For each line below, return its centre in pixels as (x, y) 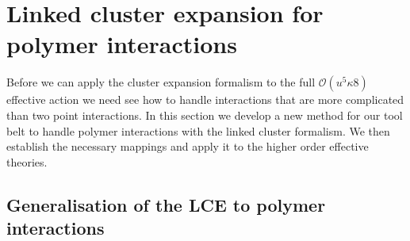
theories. (27, 161)
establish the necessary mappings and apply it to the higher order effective (188, 146)
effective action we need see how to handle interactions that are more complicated (205, 99)
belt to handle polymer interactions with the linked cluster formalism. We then (198, 130)
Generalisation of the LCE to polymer (166, 204)
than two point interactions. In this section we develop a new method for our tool (205, 115)
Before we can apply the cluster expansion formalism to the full (161, 82)
